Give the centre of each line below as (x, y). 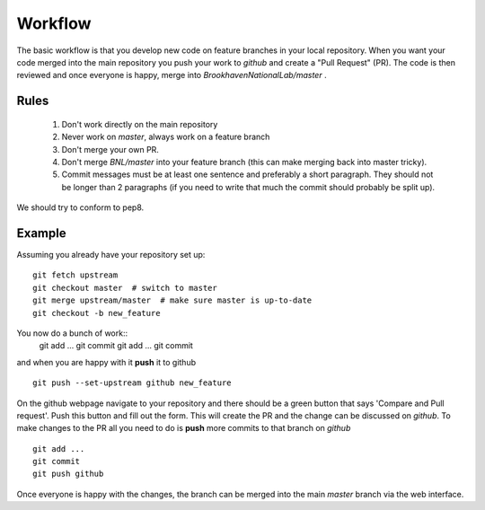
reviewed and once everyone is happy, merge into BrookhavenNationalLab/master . (172, 75)
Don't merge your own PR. (110, 149)
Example (41, 233)
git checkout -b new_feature (97, 313)
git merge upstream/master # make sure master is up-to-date (172, 300)
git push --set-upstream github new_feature (132, 383)
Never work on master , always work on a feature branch (166, 137)
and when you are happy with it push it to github (106, 362)
